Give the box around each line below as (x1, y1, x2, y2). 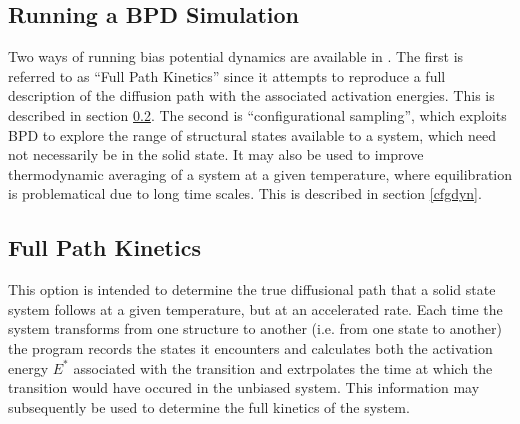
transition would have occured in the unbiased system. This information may (8, 377, 480, 398)
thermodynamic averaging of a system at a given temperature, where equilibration (8, 163, 512, 184)
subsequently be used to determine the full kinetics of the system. (8, 396, 410, 417)
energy (8, 357, 49, 378)
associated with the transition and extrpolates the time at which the (73, 357, 493, 378)
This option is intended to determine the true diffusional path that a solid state (8, 279, 496, 300)
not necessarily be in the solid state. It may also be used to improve (8, 144, 424, 165)
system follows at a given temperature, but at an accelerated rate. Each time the (8, 298, 503, 319)
